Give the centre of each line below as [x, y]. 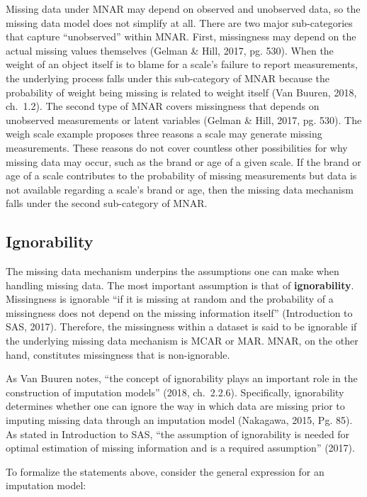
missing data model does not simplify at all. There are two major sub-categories [179, 22]
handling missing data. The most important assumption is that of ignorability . [180, 285]
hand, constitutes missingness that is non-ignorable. [118, 354]
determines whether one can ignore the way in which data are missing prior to [175, 406]
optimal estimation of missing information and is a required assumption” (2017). [180, 448]
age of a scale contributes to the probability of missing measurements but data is [181, 175]
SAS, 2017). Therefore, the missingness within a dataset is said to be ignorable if [181, 326]
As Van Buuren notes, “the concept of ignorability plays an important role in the [182, 378]
